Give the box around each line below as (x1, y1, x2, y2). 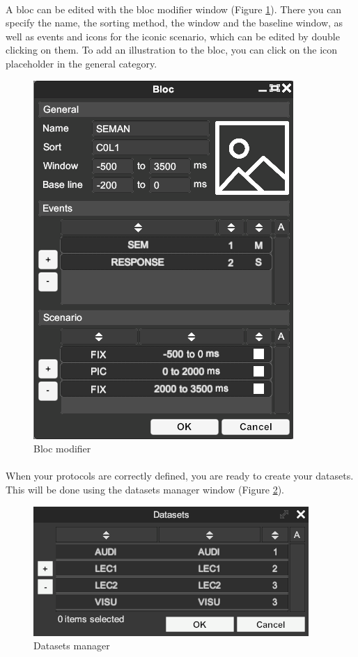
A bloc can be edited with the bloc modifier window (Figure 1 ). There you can (6, 1, 342, 16)
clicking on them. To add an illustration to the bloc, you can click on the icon (6, 42, 338, 57)
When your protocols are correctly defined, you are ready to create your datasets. (6, 468, 354, 483)
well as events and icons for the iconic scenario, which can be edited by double (6, 29, 340, 43)
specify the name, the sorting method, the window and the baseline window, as (6, 15, 343, 30)
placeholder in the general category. (6, 56, 157, 70)
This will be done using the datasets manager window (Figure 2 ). (6, 482, 284, 496)
